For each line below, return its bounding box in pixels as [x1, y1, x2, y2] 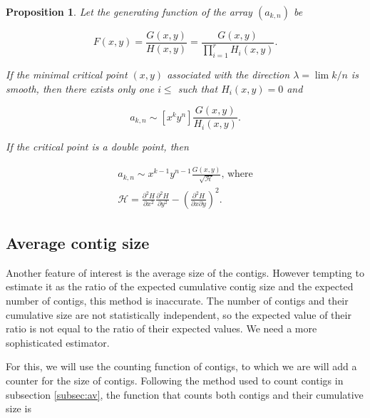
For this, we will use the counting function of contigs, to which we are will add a [6, 359, 357, 374]
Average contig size [6, 232, 150, 254]
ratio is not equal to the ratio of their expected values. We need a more [6, 321, 317, 336]
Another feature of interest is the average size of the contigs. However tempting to [6, 265, 364, 280]
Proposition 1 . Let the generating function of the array [6, 4, 252, 19]
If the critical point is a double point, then [6, 139, 189, 154]
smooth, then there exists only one [6, 81, 155, 96]
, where [221, 169, 253, 180]
